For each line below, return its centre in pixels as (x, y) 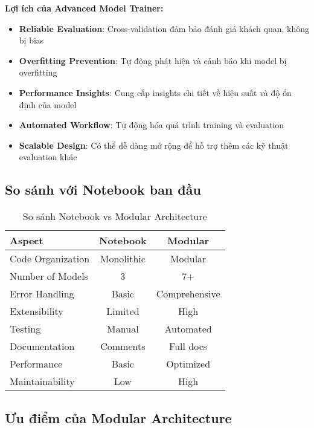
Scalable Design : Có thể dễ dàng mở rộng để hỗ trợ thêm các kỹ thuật (154, 145)
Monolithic (123, 259)
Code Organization (50, 259)
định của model (48, 104)
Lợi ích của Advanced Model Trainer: (84, 8)
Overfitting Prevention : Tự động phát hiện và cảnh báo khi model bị (153, 60)
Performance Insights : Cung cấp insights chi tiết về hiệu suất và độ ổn (155, 92)
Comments (123, 346)
